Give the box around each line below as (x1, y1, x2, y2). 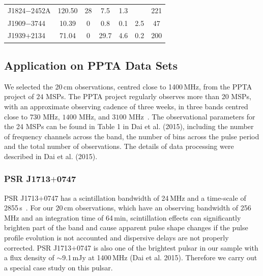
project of (4, 91, 34, 102)
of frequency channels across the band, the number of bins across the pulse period (4, 131, 259, 141)
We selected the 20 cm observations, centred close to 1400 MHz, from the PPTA (4, 81, 252, 91)
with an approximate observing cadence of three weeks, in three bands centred (4, 101, 248, 111)
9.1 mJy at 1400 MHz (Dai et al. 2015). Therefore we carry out (62, 252, 257, 263)
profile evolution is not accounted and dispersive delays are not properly (4, 232, 229, 243)
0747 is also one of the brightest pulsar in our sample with (77, 242, 258, 253)
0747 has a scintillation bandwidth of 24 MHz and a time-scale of (44, 192, 246, 203)
